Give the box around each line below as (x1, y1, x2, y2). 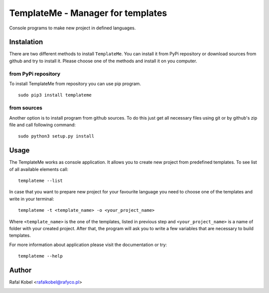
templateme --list (18, 177, 63, 183)
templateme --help (18, 253, 63, 259)
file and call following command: (9, 122, 76, 128)
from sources (9, 105, 42, 112)
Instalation (9, 38, 43, 46)
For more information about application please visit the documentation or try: (9, 242, 167, 248)
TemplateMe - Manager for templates (9, 7, 167, 18)
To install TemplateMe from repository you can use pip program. (9, 80, 141, 87)
